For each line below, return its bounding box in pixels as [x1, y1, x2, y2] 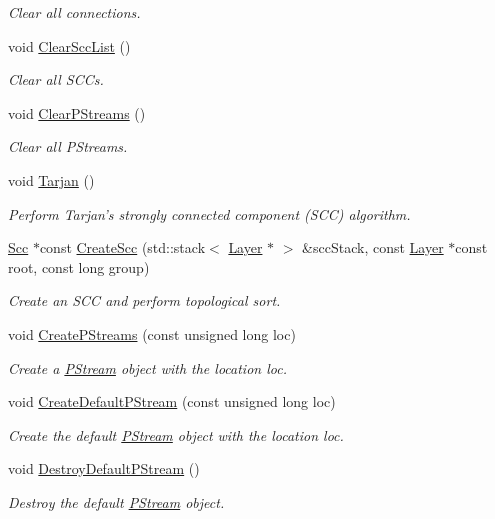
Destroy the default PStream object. [8, 491, 225, 512]
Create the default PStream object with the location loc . [8, 424, 344, 445]
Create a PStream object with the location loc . [8, 357, 287, 378]
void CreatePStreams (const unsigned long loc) [8, 323, 296, 344]
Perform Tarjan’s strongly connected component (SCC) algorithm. [8, 203, 411, 224]
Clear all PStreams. [8, 136, 128, 157]
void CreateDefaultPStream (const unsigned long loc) [8, 391, 336, 412]
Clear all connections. [8, 2, 141, 22]
